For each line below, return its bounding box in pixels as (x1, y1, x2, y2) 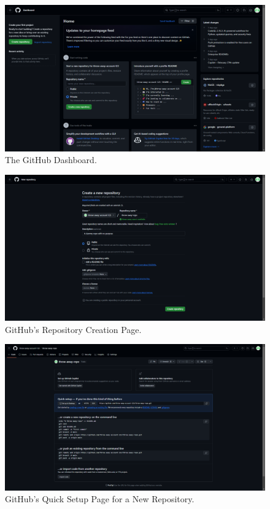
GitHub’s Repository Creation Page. (5, 323, 142, 335)
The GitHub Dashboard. (5, 153, 97, 166)
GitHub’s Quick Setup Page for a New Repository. (5, 492, 195, 505)
